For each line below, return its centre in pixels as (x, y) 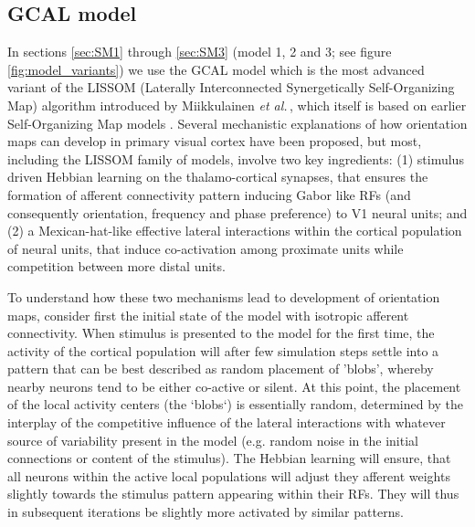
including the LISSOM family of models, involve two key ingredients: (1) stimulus (236, 158)
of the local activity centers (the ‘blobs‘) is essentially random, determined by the (236, 404)
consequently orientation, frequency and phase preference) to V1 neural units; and (237, 212)
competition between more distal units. (116, 266)
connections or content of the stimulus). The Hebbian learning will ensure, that (229, 458)
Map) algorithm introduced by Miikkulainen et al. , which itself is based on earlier (237, 105)
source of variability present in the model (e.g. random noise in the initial (213, 440)
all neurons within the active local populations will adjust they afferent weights (229, 475)
